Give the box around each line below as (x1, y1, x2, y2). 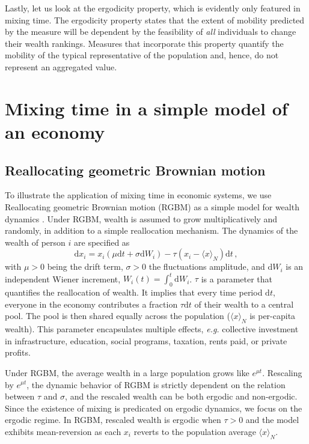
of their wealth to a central (194, 297, 294, 310)
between (5, 390, 35, 403)
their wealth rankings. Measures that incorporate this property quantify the (5, 37, 284, 49)
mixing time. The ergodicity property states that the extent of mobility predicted (5, 13, 305, 26)
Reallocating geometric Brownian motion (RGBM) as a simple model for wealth (5, 200, 299, 213)
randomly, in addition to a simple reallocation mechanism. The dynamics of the (5, 224, 298, 237)
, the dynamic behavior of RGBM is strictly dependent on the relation (26, 378, 286, 391)
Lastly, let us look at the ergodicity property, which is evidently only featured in (5, 2, 301, 14)
